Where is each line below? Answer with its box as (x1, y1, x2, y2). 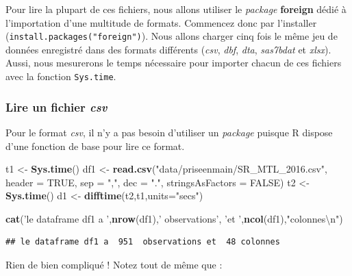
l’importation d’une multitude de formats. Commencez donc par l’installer (5, 15, 317, 29)
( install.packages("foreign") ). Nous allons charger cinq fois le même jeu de (5, 29, 338, 43)
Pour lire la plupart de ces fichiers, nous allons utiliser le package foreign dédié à (5, 2, 347, 16)
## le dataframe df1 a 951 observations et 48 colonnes (5, 237, 280, 247)
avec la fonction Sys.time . (5, 69, 116, 84)
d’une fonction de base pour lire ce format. (5, 138, 185, 153)
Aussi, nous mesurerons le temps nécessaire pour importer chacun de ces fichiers (5, 55, 342, 70)
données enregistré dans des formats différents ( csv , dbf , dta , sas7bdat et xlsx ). (5, 42, 331, 56)
